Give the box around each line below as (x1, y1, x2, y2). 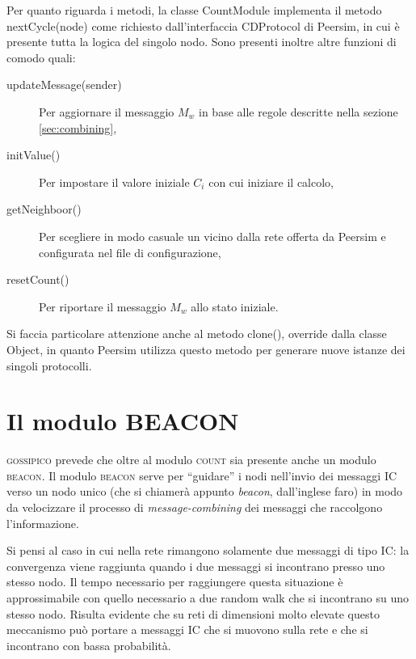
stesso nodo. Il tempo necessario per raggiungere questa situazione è (6, 573, 343, 590)
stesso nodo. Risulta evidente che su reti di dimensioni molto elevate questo (6, 605, 380, 622)
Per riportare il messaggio (39, 298, 166, 315)
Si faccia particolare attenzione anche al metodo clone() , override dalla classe (6, 325, 387, 342)
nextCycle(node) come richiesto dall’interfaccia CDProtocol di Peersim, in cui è (6, 17, 400, 34)
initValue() (6, 146, 61, 163)
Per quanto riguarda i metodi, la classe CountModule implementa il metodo (6, 2, 382, 18)
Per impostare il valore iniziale (39, 173, 190, 190)
